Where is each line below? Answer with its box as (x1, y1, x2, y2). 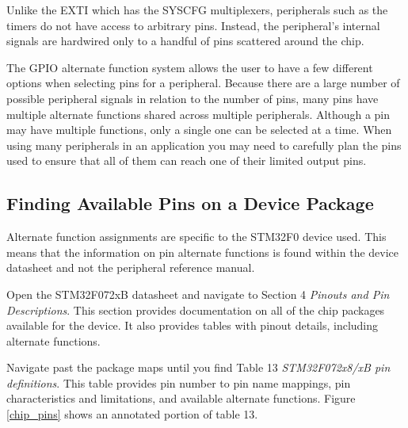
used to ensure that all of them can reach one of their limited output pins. (6, 152, 367, 169)
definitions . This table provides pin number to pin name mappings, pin (6, 374, 351, 391)
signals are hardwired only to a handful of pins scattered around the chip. (6, 32, 364, 49)
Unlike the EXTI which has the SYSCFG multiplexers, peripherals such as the (6, 2, 388, 17)
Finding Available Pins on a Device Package (6, 191, 374, 216)
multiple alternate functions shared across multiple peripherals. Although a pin (6, 105, 391, 122)
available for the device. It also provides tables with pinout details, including (6, 317, 379, 334)
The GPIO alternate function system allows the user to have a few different (6, 59, 373, 75)
